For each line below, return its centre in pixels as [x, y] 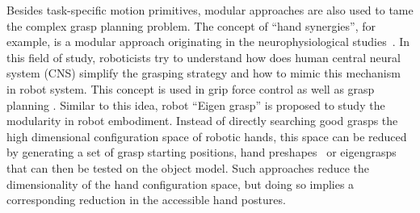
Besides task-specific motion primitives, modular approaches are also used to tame [210, 10]
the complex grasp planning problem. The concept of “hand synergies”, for [191, 25]
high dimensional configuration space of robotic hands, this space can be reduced [207, 136]
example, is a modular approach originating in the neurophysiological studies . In [208, 42]
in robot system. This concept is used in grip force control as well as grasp [191, 88]
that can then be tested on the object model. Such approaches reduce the [188, 167]
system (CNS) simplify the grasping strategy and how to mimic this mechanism [204, 73]
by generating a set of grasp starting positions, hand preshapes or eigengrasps [202, 152]
